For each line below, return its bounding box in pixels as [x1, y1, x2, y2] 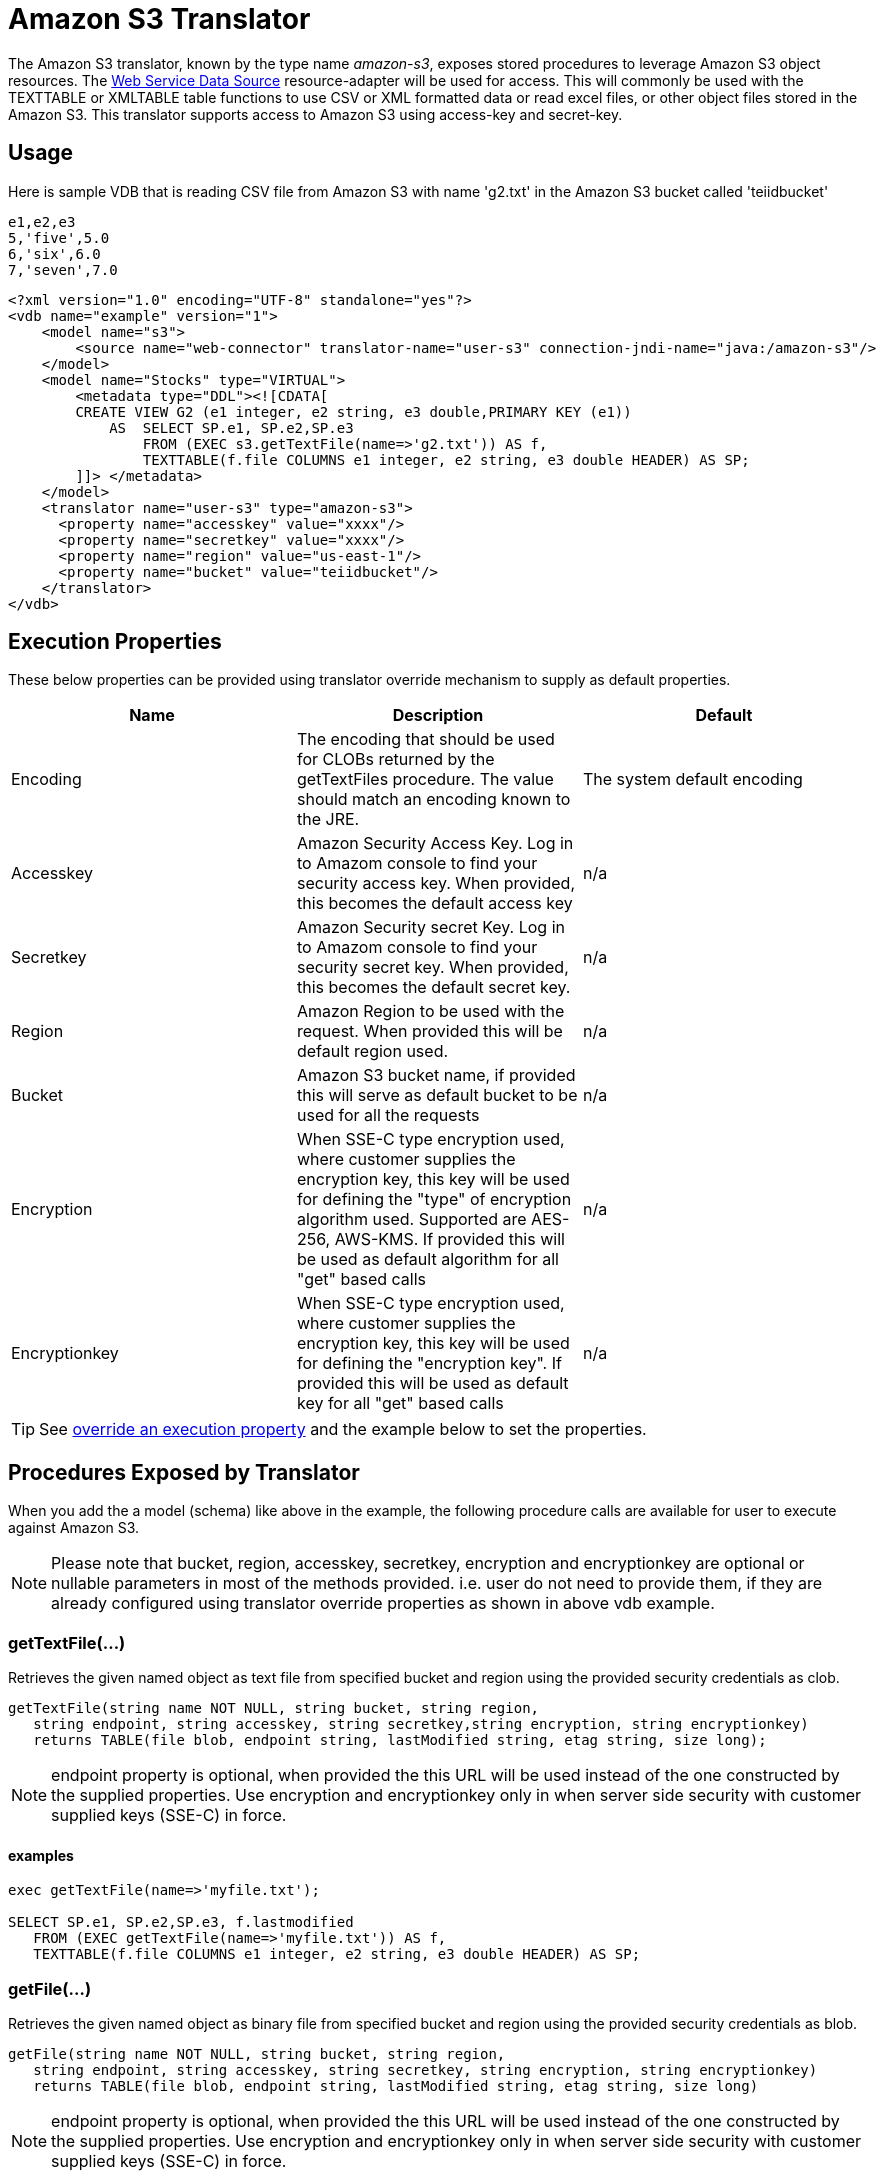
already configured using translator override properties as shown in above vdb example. [51, 1593, 715, 1614]
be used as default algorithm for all [296, 1249, 559, 1270]
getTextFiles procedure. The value [296, 769, 554, 790]
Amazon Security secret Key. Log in [296, 917, 566, 938]
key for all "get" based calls [296, 1393, 504, 1414]
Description [392, 705, 484, 726]
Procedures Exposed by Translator [8, 1459, 360, 1485]
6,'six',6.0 [8, 245, 101, 262]
